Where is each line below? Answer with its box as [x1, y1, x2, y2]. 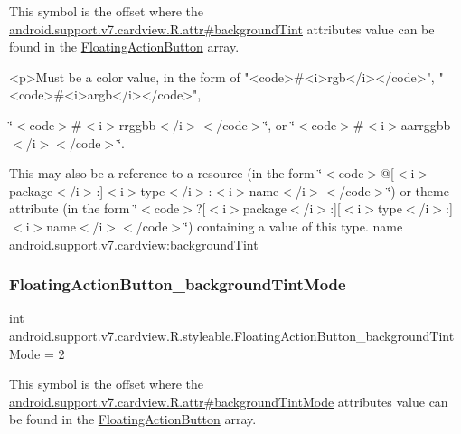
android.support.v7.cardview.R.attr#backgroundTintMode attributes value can [9, 392, 448, 410]
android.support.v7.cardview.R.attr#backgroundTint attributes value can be [9, 19, 435, 38]
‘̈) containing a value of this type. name [184, 216, 403, 235]
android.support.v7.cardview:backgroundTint [9, 234, 259, 253]
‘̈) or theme [387, 181, 449, 200]
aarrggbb [400, 115, 451, 134]
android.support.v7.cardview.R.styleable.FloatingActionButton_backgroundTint [9, 325, 455, 344]
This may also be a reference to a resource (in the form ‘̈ [9, 164, 323, 183]
